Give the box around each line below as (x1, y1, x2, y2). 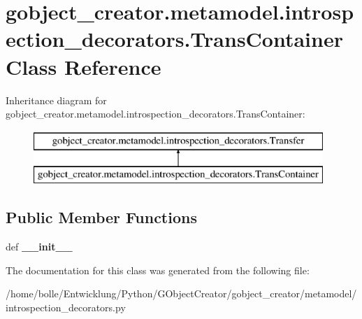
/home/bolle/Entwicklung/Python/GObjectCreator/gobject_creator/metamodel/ (6, 286, 357, 301)
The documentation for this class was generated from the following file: (6, 262, 310, 277)
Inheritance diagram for (6, 92, 107, 107)
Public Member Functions (6, 206, 197, 228)
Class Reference (6, 52, 161, 80)
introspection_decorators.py (6, 299, 126, 314)
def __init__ (6, 239, 73, 254)
